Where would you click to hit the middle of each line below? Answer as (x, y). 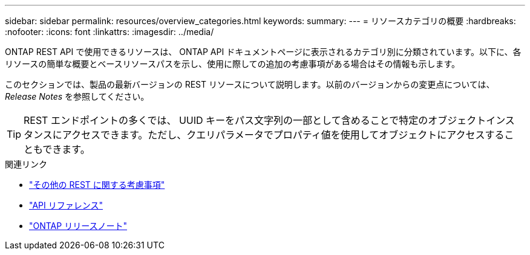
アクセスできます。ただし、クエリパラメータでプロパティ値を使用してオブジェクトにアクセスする (283, 135)
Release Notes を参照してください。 (77, 96)
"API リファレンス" (66, 205)
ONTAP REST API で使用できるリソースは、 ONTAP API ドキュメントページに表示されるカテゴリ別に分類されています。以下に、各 (263, 52)
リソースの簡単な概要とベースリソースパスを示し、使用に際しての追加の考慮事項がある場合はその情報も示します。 (233, 64)
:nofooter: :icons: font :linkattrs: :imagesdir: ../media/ (110, 32)
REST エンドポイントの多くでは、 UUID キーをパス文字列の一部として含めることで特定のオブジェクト (255, 120)
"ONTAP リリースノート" (78, 226)
